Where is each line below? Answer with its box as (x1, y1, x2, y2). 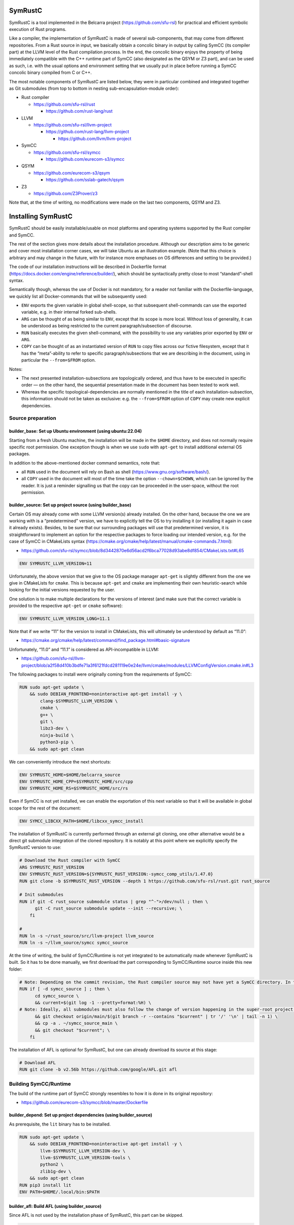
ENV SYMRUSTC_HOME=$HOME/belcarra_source (19, 772, 121, 778)
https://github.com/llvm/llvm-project (58, 135, 132, 142)
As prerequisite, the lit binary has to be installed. (9, 1121, 111, 1127)
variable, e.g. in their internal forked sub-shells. (21, 309, 117, 315)
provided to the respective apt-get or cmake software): (9, 603, 123, 609)
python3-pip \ (40, 739, 74, 745)
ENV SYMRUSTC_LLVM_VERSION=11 (19, 561, 92, 566)
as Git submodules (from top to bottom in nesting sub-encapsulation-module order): (9, 86, 179, 92)
